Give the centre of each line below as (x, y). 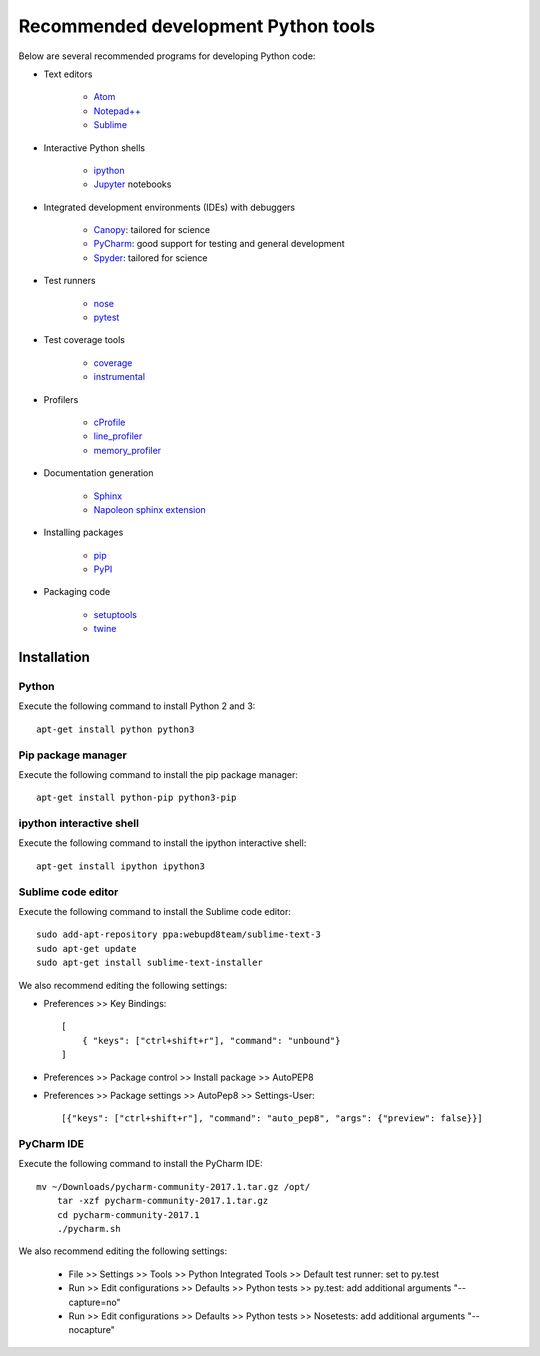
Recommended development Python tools (197, 26)
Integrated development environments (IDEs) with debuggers (169, 207)
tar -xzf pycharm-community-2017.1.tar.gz (162, 1201)
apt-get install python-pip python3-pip (136, 798)
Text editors (68, 74)
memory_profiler (127, 450)
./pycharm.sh (88, 1229)
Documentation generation (98, 473)
